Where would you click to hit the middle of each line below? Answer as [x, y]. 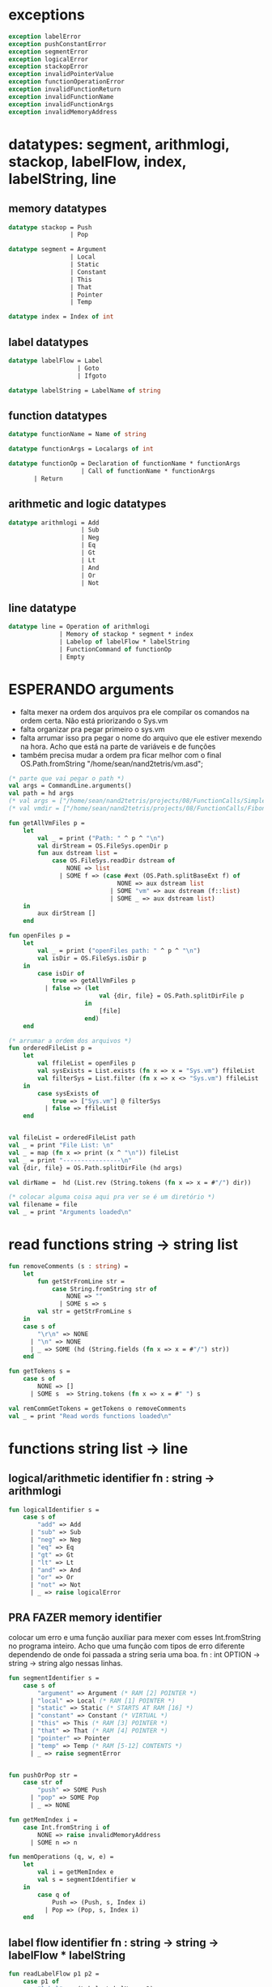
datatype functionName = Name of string [78, 434]
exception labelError [45, 36]
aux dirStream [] [66, 913]
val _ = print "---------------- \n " [70, 1160]
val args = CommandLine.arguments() [70, 786]
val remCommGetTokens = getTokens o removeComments [97, 1408]
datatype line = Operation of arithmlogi [79, 627]
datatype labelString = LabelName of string [85, 391]
